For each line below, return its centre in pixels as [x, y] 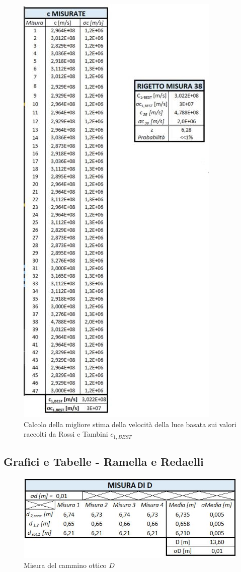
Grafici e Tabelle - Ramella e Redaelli [104, 462]
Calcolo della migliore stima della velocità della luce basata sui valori [130, 424]
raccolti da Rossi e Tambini [66, 434]
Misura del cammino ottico [65, 565]
